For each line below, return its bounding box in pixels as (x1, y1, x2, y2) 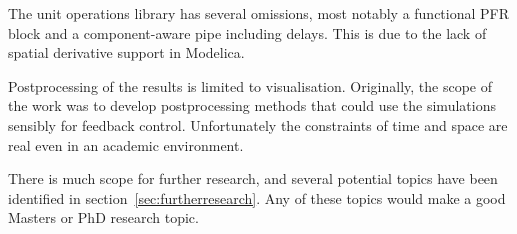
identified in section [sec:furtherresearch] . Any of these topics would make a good (8, 187, 506, 208)
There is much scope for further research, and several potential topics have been (8, 168, 498, 189)
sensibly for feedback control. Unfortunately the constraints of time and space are (8, 114, 508, 135)
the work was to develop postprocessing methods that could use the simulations (8, 95, 496, 116)
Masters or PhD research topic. (8, 207, 199, 228)
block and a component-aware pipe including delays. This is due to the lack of (8, 22, 487, 43)
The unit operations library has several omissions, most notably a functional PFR (8, 3, 510, 23)
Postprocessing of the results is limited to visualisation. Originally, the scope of (8, 75, 493, 96)
